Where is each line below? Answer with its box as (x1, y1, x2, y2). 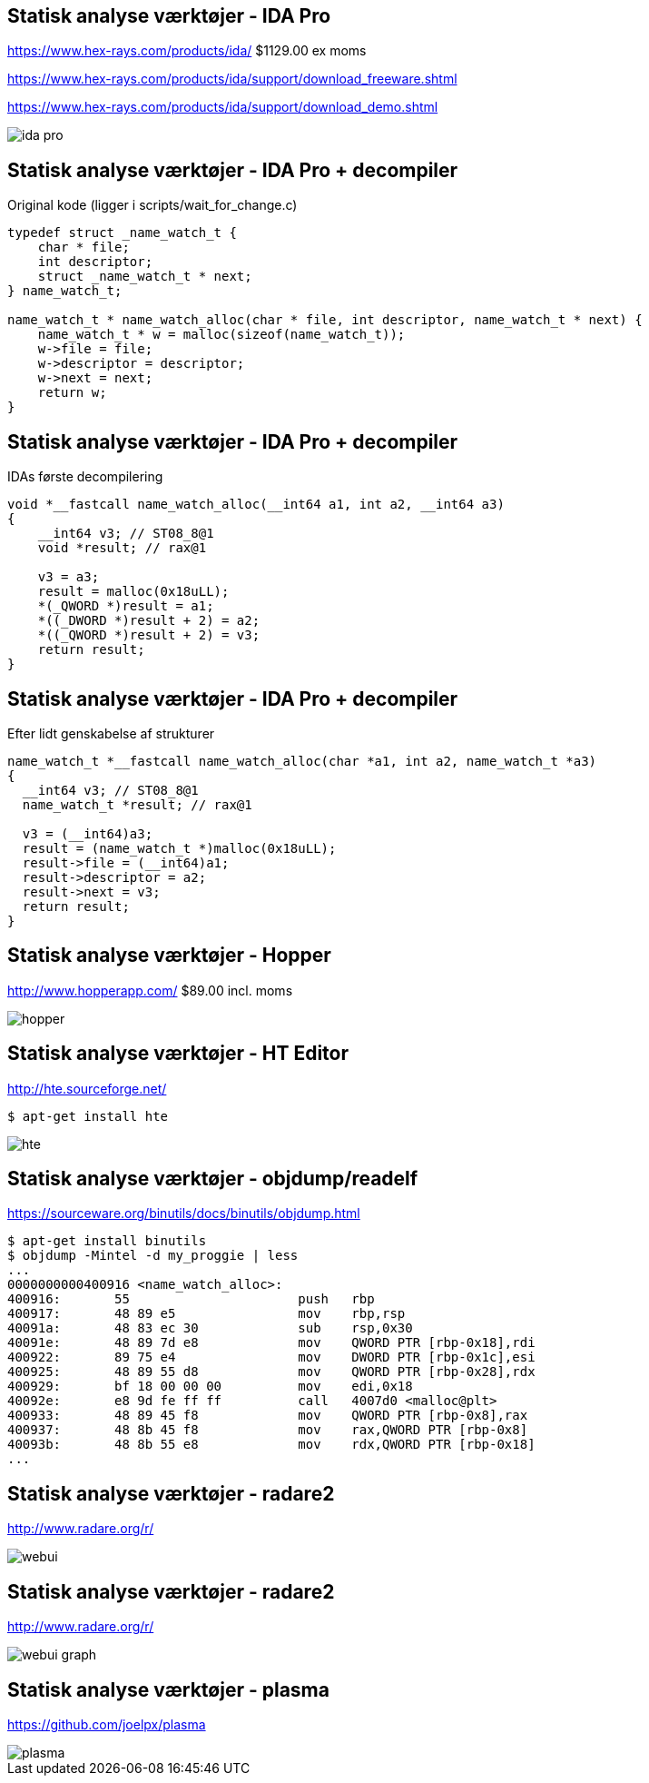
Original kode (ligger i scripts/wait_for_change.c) (7, 197, 298, 213)
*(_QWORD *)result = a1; (37, 599, 214, 614)
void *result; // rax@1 (37, 540, 207, 556)
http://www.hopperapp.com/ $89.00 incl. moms (7, 982, 293, 998)
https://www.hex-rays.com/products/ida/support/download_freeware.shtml (7, 71, 457, 87)
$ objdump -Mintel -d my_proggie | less (7, 1248, 299, 1263)
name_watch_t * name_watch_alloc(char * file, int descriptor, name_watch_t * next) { (7, 312, 643, 328)
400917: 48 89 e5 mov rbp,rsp (7, 1306, 406, 1322)
